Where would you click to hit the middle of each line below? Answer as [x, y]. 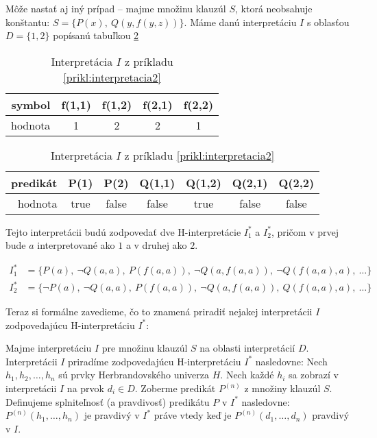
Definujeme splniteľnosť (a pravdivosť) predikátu [108, 401]
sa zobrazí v [314, 375]
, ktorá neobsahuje [274, 8]
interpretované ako [76, 245]
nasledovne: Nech [291, 361]
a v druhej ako [156, 245]
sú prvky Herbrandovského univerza [134, 375]
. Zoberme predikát [175, 388]
